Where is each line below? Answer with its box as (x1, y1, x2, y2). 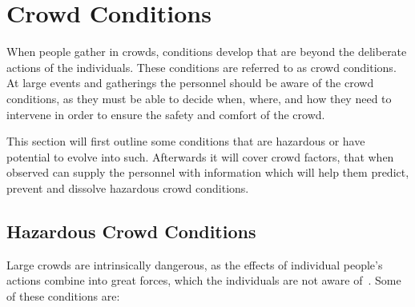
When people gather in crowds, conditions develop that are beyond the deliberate (6, 43, 407, 60)
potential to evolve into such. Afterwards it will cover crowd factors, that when (6, 148, 394, 165)
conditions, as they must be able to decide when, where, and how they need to (6, 90, 392, 106)
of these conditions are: (6, 287, 120, 304)
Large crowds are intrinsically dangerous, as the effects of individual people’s (6, 256, 383, 273)
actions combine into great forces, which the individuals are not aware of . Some (6, 272, 401, 289)
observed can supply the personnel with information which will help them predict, (6, 164, 409, 181)
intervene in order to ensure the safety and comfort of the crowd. (6, 106, 325, 122)
